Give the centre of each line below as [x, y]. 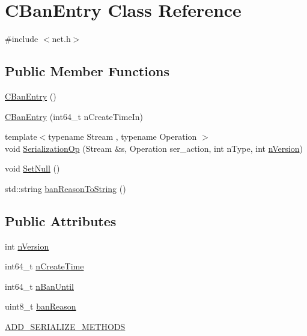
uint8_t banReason [41, 306]
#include [22, 39]
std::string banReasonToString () [65, 188]
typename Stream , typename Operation [123, 136]
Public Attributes [61, 220]
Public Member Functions [87, 71]
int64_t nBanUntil [39, 286]
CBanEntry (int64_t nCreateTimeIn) [74, 116]
